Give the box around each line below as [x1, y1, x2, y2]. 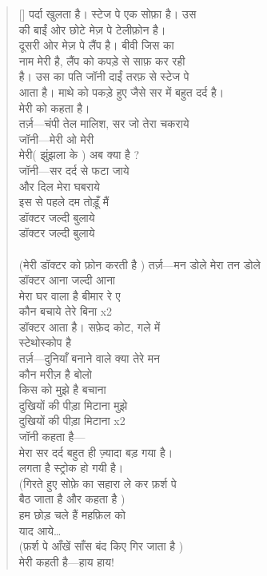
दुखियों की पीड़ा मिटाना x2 [18, 412, 126, 429]
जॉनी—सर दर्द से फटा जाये [18, 161, 130, 178]
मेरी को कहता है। [18, 99, 90, 116]
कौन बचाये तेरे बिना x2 [18, 303, 113, 320]
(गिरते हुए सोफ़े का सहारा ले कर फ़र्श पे [18, 475, 177, 491]
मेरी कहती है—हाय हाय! [18, 553, 114, 570]
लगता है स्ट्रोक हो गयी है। [18, 459, 124, 476]
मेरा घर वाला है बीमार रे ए [18, 287, 121, 304]
